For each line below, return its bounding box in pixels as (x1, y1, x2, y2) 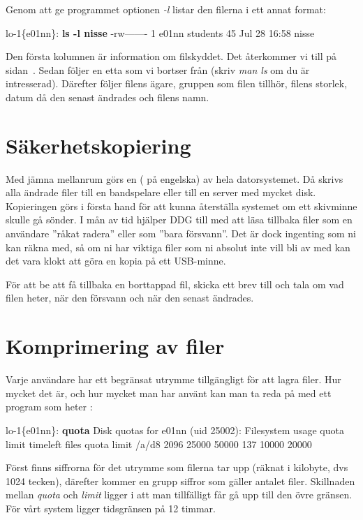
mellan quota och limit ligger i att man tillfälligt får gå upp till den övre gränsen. (6, 487, 353, 502)
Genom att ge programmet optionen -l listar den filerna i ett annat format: (6, 2, 326, 16)
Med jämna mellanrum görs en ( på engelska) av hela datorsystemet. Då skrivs (6, 171, 343, 186)
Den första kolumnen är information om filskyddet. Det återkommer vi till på (6, 49, 337, 64)
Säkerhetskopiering (6, 131, 191, 159)
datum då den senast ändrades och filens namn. (6, 89, 209, 104)
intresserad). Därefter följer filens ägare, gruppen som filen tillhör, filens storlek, (6, 76, 348, 91)
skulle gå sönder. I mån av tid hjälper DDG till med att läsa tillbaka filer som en (6, 212, 353, 227)
